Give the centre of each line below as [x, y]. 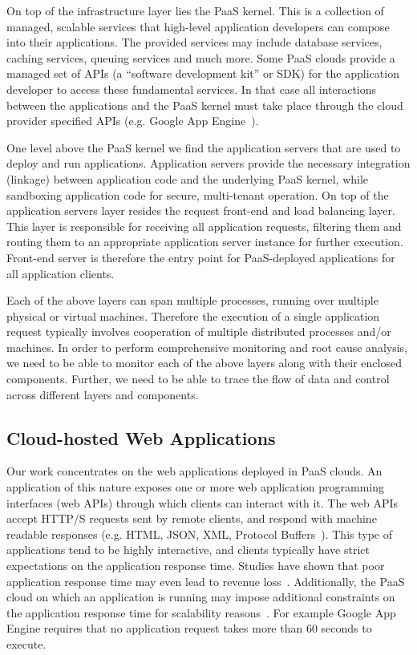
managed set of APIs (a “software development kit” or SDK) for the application [203, 73]
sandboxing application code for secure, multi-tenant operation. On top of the [198, 194]
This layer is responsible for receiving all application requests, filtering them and [204, 226]
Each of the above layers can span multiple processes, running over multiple [192, 300]
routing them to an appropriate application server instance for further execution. [205, 242]
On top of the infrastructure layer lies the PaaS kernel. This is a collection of [195, 10]
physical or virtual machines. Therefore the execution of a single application [193, 315]
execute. [26, 643]
